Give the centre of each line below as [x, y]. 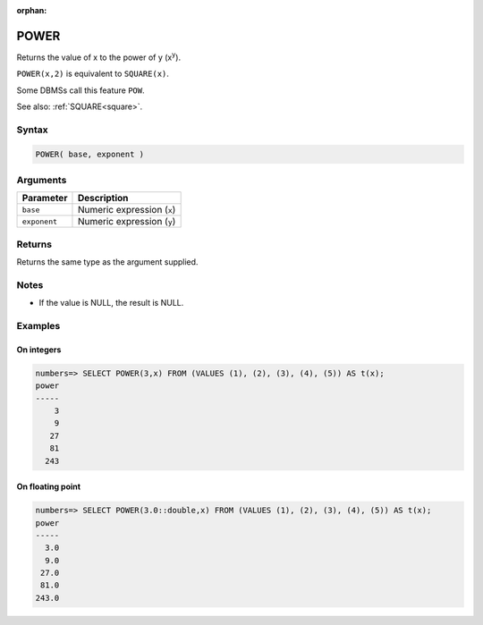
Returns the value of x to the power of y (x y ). [99, 56]
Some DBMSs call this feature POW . [80, 90]
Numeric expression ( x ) [127, 210]
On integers [39, 350]
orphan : [32, 10]
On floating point [48, 486]
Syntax [32, 130]
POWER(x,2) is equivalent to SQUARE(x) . [93, 74]
